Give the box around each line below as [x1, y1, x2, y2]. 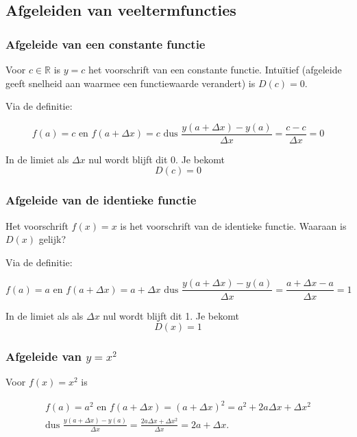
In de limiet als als [5, 308, 84, 322]
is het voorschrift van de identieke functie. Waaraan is [120, 218, 347, 233]
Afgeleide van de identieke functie [5, 191, 197, 209]
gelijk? [38, 232, 66, 246]
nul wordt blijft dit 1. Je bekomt [103, 308, 239, 322]
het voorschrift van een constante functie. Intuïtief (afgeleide [88, 62, 342, 76]
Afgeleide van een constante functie [5, 35, 206, 52]
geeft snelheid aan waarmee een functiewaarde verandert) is [5, 75, 256, 90]
